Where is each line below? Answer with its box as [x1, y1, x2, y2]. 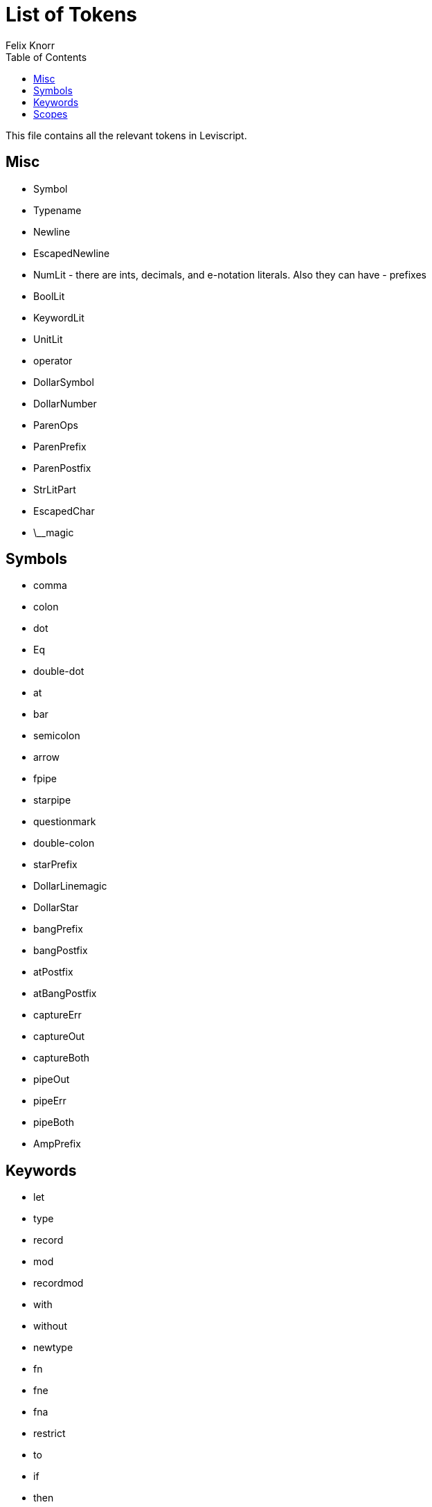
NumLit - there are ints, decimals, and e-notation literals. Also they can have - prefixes [33, 268, 426, 281]
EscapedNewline [33, 247, 110, 259]
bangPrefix [33, 923, 83, 935]
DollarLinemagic [33, 880, 107, 892]
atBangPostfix [33, 987, 97, 1000]
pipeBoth [33, 1116, 75, 1129]
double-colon [33, 837, 95, 849]
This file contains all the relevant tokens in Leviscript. [6, 129, 247, 141]
